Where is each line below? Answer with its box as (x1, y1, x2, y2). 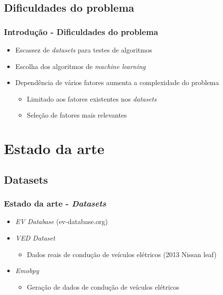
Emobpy (15, 265, 39, 276)
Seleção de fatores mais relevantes (27, 110, 127, 120)
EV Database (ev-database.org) (15, 216, 108, 226)
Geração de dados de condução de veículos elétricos (27, 281, 179, 292)
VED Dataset (15, 232, 55, 243)
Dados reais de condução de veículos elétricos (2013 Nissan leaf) (27, 249, 217, 259)
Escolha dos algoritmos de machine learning (15, 61, 146, 71)
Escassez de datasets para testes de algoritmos (15, 45, 152, 54)
